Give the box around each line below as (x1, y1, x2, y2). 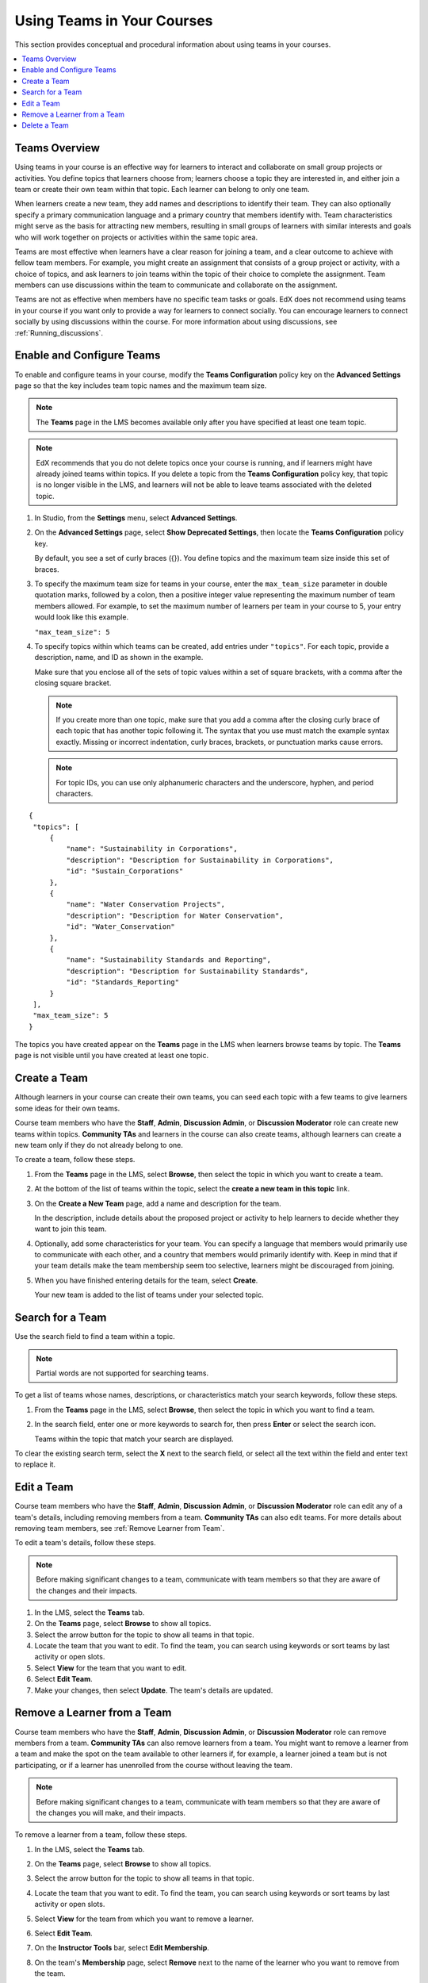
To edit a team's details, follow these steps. (14, 1538, 156, 1548)
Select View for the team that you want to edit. (34, 1663, 187, 1673)
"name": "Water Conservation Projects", (66, 900, 226, 909)
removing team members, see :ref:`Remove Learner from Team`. (14, 1523, 225, 1532)
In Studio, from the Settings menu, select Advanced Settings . (34, 513, 238, 523)
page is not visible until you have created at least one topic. (14, 1051, 209, 1061)
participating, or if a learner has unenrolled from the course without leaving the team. (14, 1760, 293, 1770)
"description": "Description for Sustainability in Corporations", (66, 855, 334, 865)
